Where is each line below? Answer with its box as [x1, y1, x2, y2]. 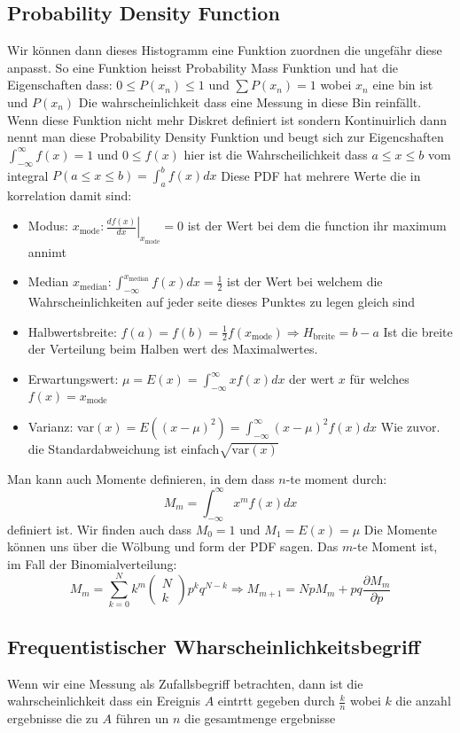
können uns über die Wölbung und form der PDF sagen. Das [7, 537, 339, 556]
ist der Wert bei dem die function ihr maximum [187, 216, 447, 235]
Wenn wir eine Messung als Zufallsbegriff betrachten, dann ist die [7, 674, 363, 692]
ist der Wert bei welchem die [227, 272, 383, 291]
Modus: [27, 216, 69, 235]
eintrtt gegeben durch [217, 691, 335, 710]
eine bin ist [372, 75, 433, 94]
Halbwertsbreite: [27, 322, 117, 340]
